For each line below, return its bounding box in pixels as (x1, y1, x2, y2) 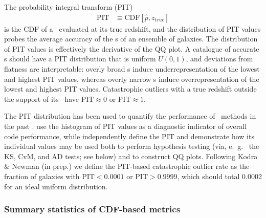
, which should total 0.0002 (177, 170, 262, 181)
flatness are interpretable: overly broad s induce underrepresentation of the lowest (4, 63, 260, 74)
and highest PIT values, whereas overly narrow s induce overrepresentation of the (4, 73, 259, 84)
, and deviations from (186, 53, 253, 64)
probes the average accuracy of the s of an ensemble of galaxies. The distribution (4, 33, 258, 44)
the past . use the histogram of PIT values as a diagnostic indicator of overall (4, 120, 247, 131)
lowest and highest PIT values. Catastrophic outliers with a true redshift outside (4, 83, 257, 94)
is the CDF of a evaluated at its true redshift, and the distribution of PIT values (4, 23, 261, 34)
